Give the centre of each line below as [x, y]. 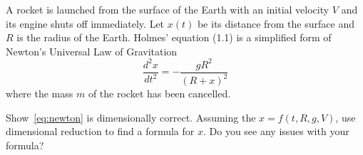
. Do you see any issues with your [276, 131]
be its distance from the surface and [276, 23]
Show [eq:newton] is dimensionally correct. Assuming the [131, 117]
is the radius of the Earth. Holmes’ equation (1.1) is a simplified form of [174, 37]
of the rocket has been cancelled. [159, 93]
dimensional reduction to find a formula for [100, 131]
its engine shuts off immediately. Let [85, 23]
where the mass [40, 93]
